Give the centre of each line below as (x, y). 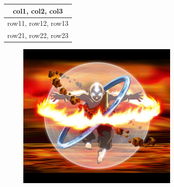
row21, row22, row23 (38, 35)
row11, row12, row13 (38, 23)
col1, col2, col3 (38, 10)
